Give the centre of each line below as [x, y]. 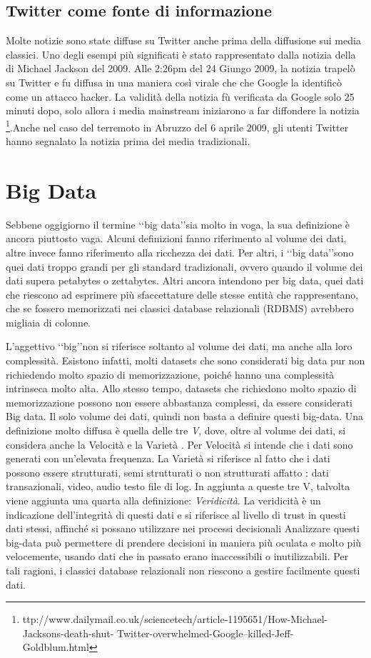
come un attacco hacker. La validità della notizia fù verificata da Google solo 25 [180, 96]
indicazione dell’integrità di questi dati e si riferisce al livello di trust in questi [176, 514]
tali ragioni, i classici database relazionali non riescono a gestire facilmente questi [183, 570]
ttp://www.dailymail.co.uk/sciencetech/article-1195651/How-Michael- [175, 619]
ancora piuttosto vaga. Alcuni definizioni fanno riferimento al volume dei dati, [176, 238]
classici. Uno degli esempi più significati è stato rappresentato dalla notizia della [181, 54]
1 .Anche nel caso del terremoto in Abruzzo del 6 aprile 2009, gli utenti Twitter [177, 126]
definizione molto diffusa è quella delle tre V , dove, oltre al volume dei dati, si [176, 430]
